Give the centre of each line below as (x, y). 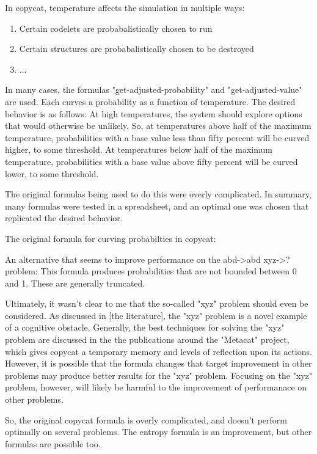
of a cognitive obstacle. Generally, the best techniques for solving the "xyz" (145, 327)
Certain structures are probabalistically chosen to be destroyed (137, 49)
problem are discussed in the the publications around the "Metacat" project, (147, 339)
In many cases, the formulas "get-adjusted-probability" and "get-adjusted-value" (154, 90)
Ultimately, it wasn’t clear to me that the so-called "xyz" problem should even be (157, 303)
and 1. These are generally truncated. (75, 283)
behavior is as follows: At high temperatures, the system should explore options (154, 113)
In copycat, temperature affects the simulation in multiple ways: (125, 7)
